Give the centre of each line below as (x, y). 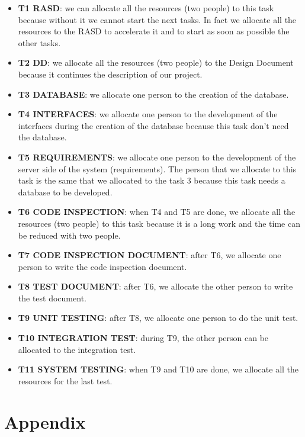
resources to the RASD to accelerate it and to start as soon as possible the (154, 31)
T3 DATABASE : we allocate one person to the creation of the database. (153, 94)
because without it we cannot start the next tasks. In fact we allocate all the (157, 19)
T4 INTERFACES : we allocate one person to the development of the (148, 114)
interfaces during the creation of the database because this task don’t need (153, 125)
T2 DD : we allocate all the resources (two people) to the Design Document (156, 62)
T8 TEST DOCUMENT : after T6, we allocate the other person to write (155, 286)
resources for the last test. (65, 380)
